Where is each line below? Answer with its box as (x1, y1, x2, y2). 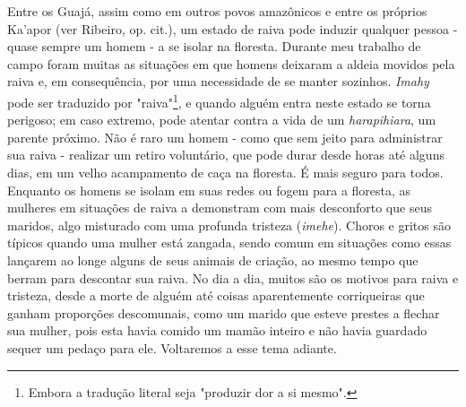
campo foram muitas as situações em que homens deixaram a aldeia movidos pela (7, 54, 455, 73)
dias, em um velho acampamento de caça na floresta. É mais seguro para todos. (7, 163, 444, 181)
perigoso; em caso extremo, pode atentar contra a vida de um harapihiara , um (7, 110, 436, 129)
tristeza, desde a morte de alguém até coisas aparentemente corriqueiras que (7, 286, 425, 305)
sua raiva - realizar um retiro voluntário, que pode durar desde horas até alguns (7, 145, 444, 164)
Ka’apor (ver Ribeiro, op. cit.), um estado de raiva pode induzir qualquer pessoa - (7, 19, 458, 38)
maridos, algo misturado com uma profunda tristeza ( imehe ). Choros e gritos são (7, 215, 451, 234)
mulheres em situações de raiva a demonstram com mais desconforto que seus (7, 198, 432, 217)
